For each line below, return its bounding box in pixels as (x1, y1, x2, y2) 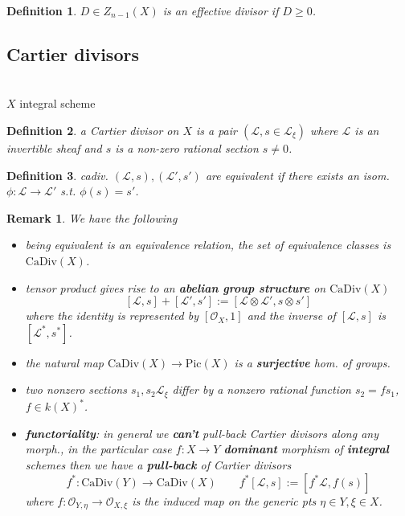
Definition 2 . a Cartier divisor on (6, 121, 179, 138)
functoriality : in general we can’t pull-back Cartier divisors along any (25, 424, 378, 441)
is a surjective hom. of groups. (234, 354, 391, 371)
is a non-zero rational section (115, 139, 259, 156)
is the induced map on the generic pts (132, 492, 317, 509)
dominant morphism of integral (223, 440, 389, 457)
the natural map (25, 354, 104, 371)
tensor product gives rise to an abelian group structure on (25, 279, 326, 296)
